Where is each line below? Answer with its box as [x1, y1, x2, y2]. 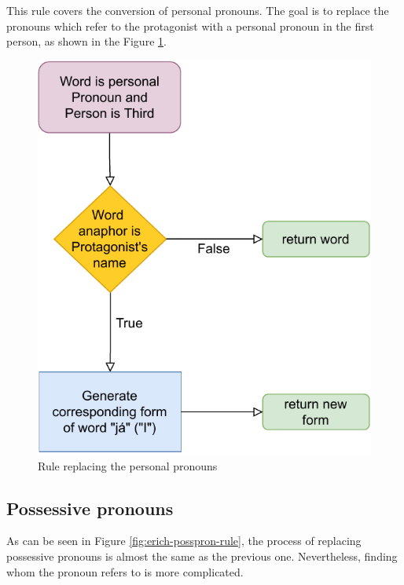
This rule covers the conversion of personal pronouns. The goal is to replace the [6, 2, 389, 18]
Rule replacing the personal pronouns [38, 457, 218, 473]
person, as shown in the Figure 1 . [6, 33, 167, 49]
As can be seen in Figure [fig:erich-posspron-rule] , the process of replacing [6, 532, 362, 549]
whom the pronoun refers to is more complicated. [6, 563, 244, 580]
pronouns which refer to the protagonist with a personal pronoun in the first [6, 17, 374, 34]
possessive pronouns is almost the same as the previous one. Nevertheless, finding [6, 548, 398, 565]
